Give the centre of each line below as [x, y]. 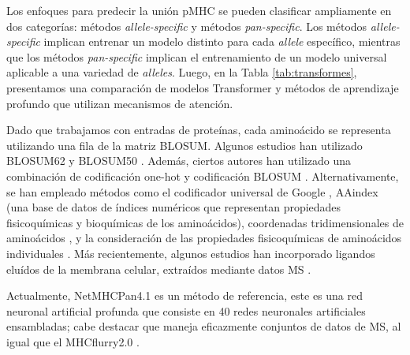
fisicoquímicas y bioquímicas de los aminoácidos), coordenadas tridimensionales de [205, 222]
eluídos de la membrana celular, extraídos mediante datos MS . [159, 269]
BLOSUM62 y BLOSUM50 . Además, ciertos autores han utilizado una [179, 161]
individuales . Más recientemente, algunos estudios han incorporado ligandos [191, 253]
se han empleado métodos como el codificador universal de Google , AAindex [192, 191]
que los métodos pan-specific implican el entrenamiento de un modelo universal [197, 56]
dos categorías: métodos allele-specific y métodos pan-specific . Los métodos [187, 26]
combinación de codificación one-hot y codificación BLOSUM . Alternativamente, [203, 176]
